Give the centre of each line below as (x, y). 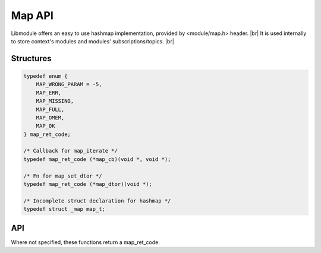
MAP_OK (45, 126)
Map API (32, 15)
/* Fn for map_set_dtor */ (63, 176)
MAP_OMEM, (50, 118)
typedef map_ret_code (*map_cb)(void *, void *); (97, 159)
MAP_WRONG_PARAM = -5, (69, 84)
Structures (31, 58)
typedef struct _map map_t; (64, 209)
